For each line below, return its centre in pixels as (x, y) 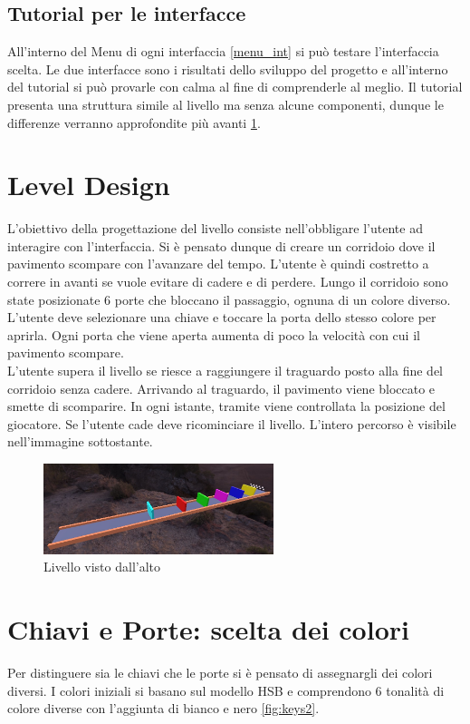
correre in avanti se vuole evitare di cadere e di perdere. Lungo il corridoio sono (228, 282)
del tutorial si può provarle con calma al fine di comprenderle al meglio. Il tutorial (235, 87)
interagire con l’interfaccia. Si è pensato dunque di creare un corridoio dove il (221, 245)
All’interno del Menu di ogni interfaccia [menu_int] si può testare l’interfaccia (223, 51)
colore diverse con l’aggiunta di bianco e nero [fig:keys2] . (163, 708)
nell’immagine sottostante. (80, 441)
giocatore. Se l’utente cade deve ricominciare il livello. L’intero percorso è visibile (232, 423)
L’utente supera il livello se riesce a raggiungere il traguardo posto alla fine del (225, 371)
